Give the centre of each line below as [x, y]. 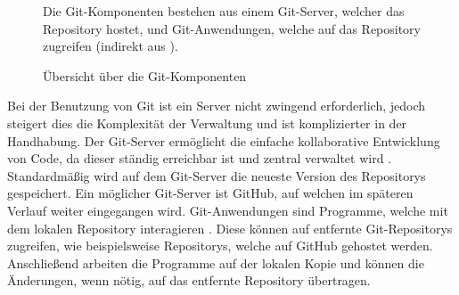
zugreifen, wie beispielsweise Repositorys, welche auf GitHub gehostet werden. [220, 246]
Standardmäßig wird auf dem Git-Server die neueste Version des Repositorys [217, 175]
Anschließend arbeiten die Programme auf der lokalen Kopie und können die [216, 262]
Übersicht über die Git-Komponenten [145, 75]
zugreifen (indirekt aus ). [111, 46]
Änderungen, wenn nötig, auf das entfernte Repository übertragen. [189, 280]
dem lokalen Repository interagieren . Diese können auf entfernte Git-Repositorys [230, 228]
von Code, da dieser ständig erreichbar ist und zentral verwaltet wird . [200, 158]
